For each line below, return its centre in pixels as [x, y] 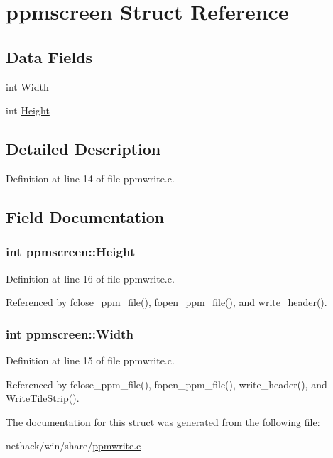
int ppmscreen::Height [71, 252]
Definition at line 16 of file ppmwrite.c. [90, 278]
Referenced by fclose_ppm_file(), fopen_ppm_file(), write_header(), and [166, 384]
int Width [27, 86]
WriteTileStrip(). [43, 398]
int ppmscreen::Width [70, 333]
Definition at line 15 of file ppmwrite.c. [90, 360]
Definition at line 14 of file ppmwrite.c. [90, 178]
